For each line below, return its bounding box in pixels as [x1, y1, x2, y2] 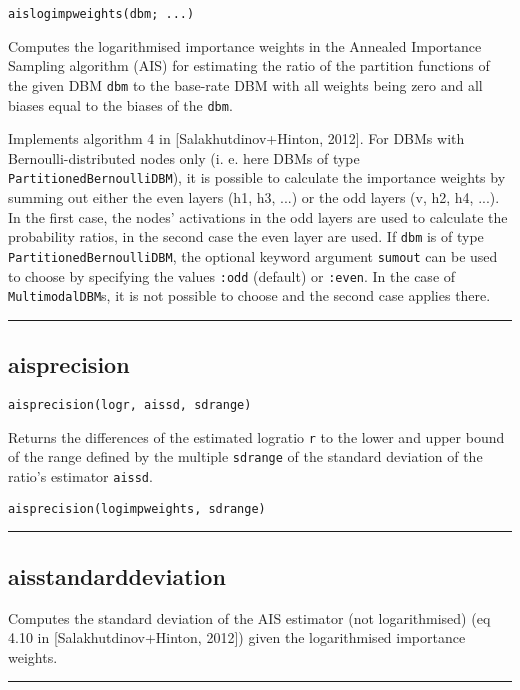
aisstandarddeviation [8, 560, 226, 591]
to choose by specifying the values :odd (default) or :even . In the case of [8, 265, 456, 286]
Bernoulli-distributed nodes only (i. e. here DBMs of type [8, 147, 360, 168]
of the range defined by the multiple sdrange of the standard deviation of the [8, 446, 483, 467]
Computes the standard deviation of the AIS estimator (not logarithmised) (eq [8, 607, 491, 628]
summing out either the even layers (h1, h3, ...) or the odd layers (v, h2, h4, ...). [8, 187, 500, 207]
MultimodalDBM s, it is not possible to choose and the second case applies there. [8, 285, 491, 306]
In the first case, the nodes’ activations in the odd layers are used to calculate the [8, 206, 508, 227]
